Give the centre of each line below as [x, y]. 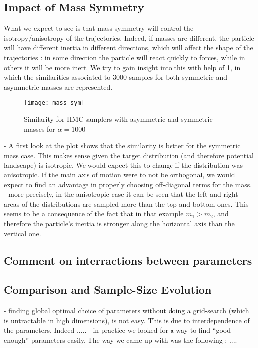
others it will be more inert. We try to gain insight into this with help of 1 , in [122, 67]
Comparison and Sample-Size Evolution [108, 289]
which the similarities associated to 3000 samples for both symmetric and [116, 77]
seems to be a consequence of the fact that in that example [94, 214]
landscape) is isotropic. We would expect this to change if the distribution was [124, 165]
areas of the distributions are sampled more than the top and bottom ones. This [126, 204]
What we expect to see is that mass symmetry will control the [99, 28]
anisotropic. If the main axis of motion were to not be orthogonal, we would [120, 174]
